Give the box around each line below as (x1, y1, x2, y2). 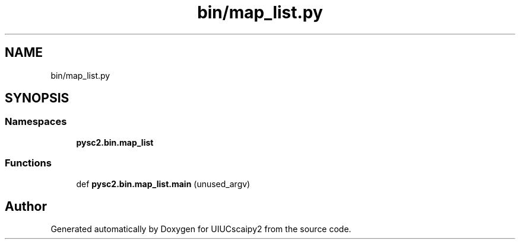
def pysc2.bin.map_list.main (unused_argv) (76, 178, 251, 189)
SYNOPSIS (5, 91, 69, 106)
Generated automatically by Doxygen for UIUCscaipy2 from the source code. (50, 224, 351, 235)
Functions (5, 157, 52, 169)
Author (5, 198, 47, 214)
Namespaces (5, 115, 67, 128)
